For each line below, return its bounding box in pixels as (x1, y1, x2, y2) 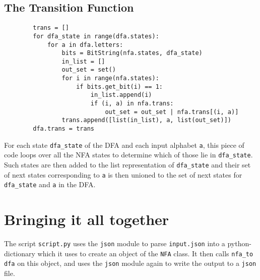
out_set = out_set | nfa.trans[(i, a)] (105, 108, 239, 116)
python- (227, 238, 251, 249)
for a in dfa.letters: (47, 41, 123, 48)
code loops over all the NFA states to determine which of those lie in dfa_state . (4, 149, 253, 160)
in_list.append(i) (90, 91, 152, 99)
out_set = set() (61, 66, 116, 74)
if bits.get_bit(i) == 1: (76, 83, 163, 90)
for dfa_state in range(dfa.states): (33, 32, 159, 40)
